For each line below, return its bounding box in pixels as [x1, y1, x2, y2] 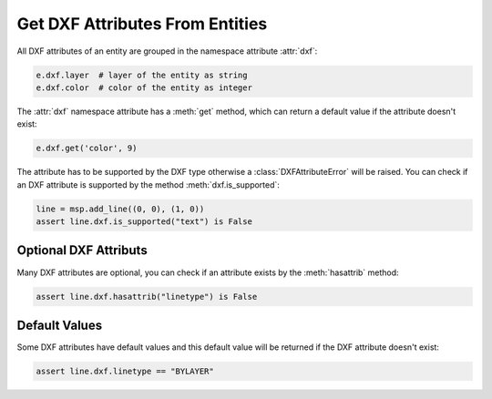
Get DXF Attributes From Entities [16, 14, 268, 34]
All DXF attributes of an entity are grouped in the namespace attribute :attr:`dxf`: [16, 46, 318, 56]
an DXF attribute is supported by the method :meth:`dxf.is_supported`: [16, 179, 280, 190]
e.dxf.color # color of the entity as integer [36, 82, 252, 93]
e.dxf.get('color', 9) [36, 143, 138, 154]
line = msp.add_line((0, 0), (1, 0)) [36, 203, 205, 214]
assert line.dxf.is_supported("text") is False [36, 217, 252, 227]
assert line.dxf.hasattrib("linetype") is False [36, 292, 258, 302]
